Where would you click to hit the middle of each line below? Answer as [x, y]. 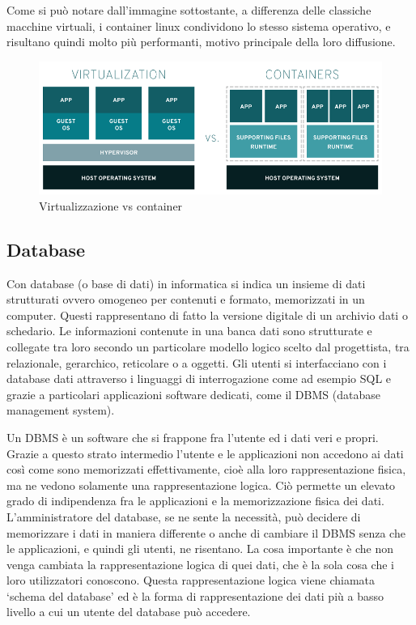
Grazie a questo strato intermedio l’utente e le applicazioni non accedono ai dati [205, 453]
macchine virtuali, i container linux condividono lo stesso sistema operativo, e [199, 26]
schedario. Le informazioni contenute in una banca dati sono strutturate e [189, 331]
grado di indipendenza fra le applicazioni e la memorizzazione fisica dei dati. [195, 501]
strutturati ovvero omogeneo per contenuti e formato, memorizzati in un [186, 299]
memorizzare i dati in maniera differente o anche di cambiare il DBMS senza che [206, 532]
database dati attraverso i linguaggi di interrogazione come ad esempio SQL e [199, 378]
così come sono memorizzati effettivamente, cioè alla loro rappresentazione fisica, [206, 469]
